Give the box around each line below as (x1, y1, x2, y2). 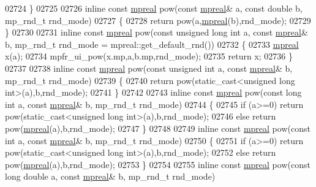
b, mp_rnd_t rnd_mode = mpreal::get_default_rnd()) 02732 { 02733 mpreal (5, 37, 299, 50)
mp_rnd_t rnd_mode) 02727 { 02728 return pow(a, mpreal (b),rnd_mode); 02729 (5, 13, 311, 26)
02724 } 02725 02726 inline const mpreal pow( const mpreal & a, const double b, (5, 2, 303, 14)
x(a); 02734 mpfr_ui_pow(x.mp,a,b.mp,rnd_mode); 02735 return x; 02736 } (5, 50, 293, 63)
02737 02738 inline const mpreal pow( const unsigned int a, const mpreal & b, (5, 61, 293, 74)
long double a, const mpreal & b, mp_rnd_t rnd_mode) (5, 170, 216, 183)
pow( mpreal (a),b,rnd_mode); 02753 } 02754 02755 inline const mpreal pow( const (5, 158, 310, 170)
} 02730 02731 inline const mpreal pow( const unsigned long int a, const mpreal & (5, 26, 308, 39)
